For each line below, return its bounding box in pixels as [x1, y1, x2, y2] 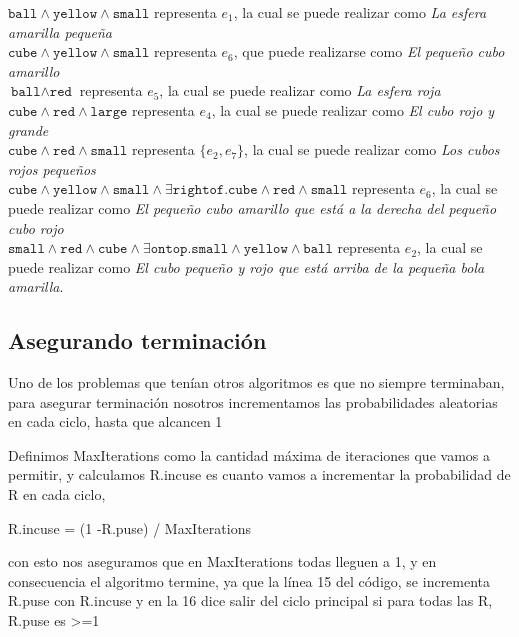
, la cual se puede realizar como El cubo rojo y [211, 99, 495, 120]
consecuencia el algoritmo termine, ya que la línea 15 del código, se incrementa [8, 570, 491, 591]
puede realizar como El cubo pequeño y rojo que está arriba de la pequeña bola [8, 256, 485, 277]
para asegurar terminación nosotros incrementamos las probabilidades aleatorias [8, 391, 498, 412]
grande [8, 119, 49, 140]
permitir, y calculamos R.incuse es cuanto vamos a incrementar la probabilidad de [8, 464, 511, 485]
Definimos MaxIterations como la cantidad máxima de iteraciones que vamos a [8, 444, 490, 465]
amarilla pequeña [8, 21, 112, 42]
